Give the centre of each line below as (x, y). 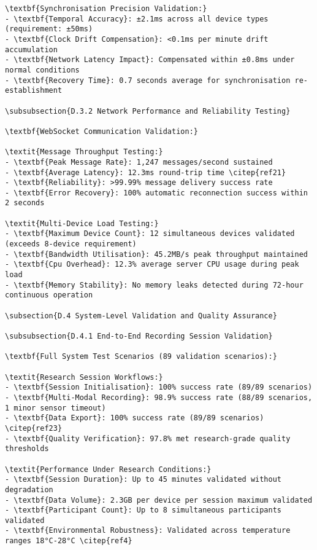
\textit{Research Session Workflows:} (84, 377)
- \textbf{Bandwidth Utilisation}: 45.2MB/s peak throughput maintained (156, 254)
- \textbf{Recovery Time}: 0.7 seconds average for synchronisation (148, 80)
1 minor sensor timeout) (55, 408)
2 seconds (25, 203)
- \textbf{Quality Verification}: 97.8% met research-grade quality (148, 438)
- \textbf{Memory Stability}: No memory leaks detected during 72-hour (154, 285)
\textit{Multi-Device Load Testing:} (82, 223)
